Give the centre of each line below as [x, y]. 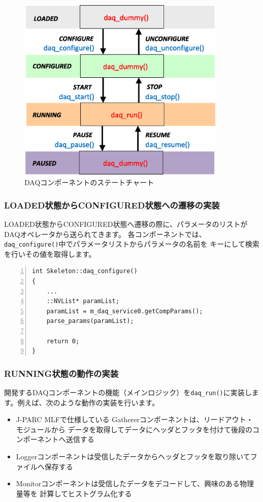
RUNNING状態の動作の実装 [61, 373]
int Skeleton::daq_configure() [85, 271]
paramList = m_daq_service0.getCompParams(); [125, 311]
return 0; [63, 341]
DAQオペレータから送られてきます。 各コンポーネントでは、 [105, 234]
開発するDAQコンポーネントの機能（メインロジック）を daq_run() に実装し [128, 392]
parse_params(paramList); [90, 321]
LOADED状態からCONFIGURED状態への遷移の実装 [112, 205]
